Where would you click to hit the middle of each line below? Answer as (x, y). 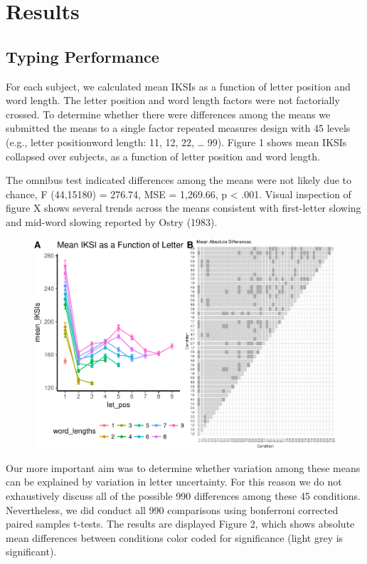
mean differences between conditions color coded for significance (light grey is (175, 537)
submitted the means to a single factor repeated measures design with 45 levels (178, 128)
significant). (31, 552)
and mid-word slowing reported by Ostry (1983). (112, 221)
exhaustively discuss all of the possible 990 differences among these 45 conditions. (183, 496)
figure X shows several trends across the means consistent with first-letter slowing (183, 208)
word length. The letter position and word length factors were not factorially (173, 100)
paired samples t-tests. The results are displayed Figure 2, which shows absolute (180, 524)
